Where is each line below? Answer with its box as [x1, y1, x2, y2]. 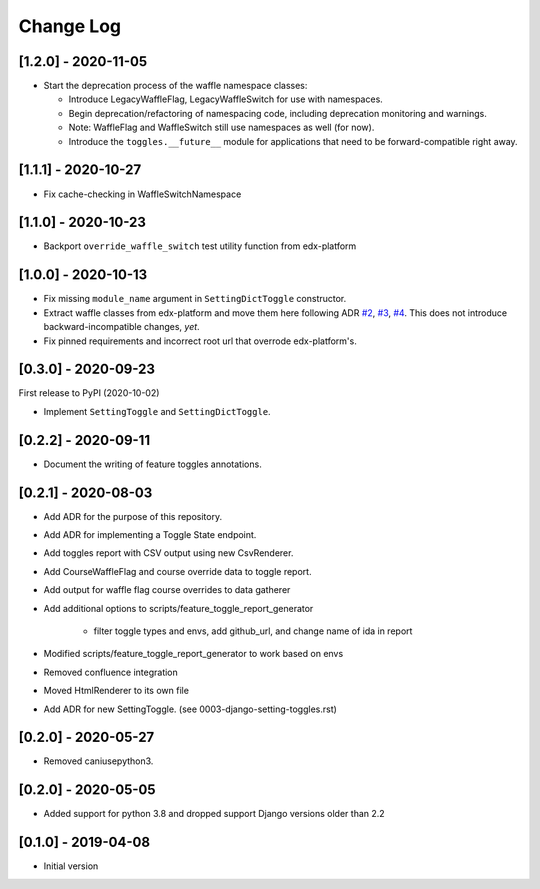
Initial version [43, 860, 99, 872]
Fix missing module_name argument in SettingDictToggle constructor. [43, 293, 347, 305]
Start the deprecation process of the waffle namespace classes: [43, 80, 308, 92]
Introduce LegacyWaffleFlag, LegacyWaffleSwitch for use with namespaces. [68, 93, 384, 105]
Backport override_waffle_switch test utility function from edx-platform [43, 240, 357, 252]
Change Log [18, 15, 122, 37]
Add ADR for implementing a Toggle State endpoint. [43, 529, 257, 541]
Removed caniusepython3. [43, 755, 154, 767]
